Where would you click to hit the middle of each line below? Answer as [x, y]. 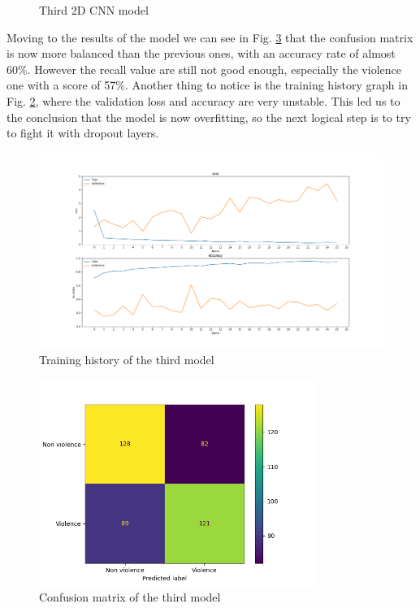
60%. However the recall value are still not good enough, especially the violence [204, 69]
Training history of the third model [127, 359]
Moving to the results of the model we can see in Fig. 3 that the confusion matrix [210, 37]
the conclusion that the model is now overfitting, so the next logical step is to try [209, 117]
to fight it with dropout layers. [83, 133]
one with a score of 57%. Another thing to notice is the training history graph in [207, 85]
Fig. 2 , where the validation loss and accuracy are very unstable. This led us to [204, 100]
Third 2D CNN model [94, 10]
